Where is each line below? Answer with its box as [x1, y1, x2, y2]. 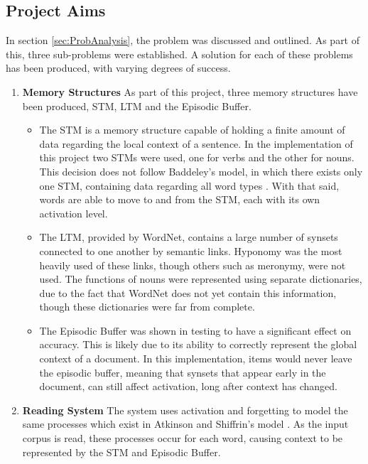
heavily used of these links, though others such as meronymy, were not [39, 257, 346, 272]
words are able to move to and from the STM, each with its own [39, 192, 320, 207]
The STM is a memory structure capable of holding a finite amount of [39, 122, 345, 137]
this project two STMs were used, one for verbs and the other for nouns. [39, 150, 355, 165]
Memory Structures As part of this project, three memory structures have [22, 84, 358, 99]
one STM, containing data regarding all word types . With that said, [39, 178, 340, 193]
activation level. [39, 205, 108, 220]
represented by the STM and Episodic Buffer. [22, 444, 221, 459]
